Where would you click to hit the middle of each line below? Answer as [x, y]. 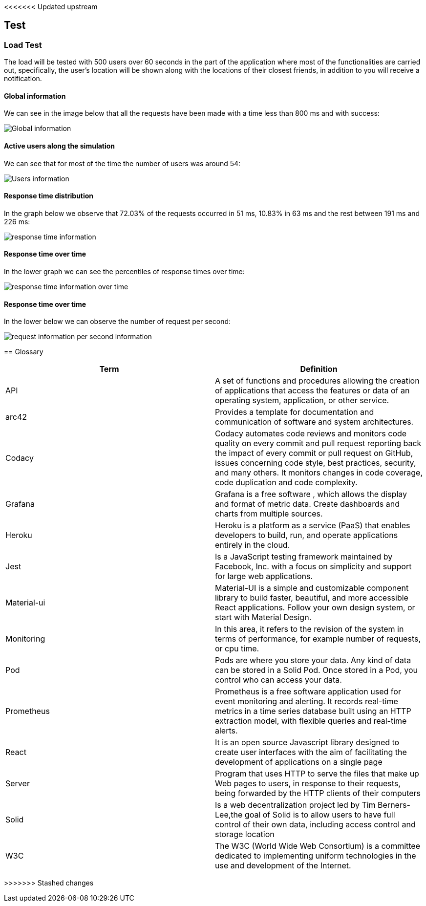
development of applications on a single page [299, 762]
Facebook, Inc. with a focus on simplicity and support [313, 567]
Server [18, 784]
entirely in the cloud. [253, 545]
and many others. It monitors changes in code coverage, [319, 473]
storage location [245, 834]
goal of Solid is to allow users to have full [320, 815]
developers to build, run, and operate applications [307, 535]
